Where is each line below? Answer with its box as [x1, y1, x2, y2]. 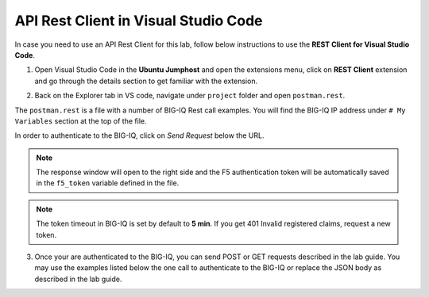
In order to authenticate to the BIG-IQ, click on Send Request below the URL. [14, 131, 265, 140]
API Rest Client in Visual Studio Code [14, 12, 263, 29]
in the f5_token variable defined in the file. [36, 178, 180, 188]
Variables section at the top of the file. [14, 116, 147, 126]
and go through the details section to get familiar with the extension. [34, 76, 258, 86]
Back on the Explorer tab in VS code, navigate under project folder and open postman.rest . [34, 91, 346, 101]
